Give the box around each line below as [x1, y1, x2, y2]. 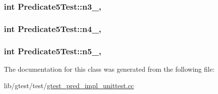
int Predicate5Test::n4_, [4, 22, 102, 34]
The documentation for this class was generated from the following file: [4, 63, 215, 74]
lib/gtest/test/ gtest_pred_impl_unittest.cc [4, 80, 134, 90]
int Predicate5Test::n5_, [4, 45, 102, 57]
